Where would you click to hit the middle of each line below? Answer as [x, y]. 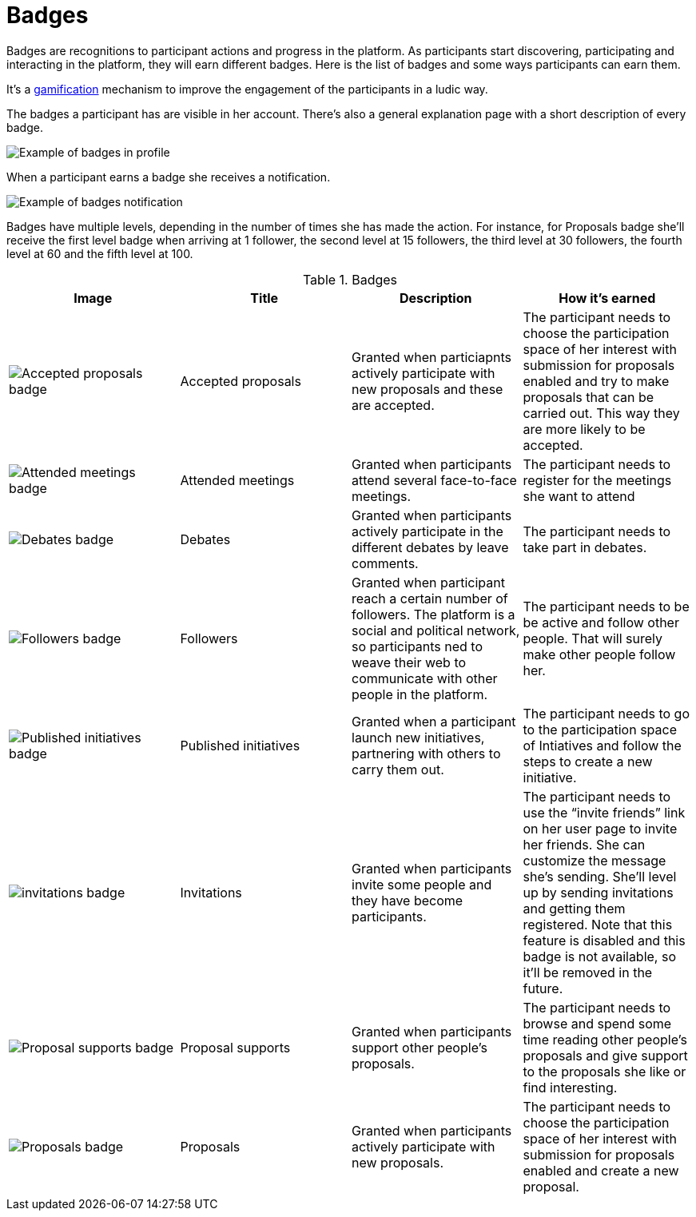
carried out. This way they [601, 413]
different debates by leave [430, 547]
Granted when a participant [434, 721]
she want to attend [579, 496]
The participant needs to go [607, 713]
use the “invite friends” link [604, 812]
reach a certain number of [430, 598]
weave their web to [409, 662]
